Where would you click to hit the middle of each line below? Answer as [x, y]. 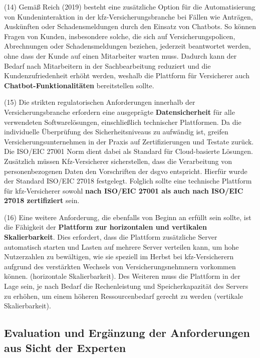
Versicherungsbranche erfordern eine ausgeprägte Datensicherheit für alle [119, 112]
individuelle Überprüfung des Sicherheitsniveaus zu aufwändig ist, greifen [116, 132]
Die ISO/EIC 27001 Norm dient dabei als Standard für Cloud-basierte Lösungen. [128, 151]
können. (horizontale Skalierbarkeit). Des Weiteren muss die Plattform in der [122, 276]
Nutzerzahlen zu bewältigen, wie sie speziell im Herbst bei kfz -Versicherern [119, 256]
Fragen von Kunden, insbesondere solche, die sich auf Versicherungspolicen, [120, 36]
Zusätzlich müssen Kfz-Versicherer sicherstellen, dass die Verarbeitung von [118, 161]
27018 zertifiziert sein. [42, 200]
